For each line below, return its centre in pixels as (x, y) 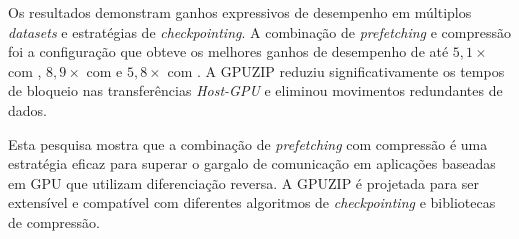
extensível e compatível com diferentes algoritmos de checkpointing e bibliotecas (252, 202)
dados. (27, 109)
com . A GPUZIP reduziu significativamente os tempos (336, 70)
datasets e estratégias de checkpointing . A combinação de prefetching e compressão (260, 31)
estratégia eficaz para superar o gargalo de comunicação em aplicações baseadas (252, 163)
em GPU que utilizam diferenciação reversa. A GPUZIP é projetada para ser (243, 182)
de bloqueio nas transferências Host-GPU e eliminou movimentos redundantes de (255, 90)
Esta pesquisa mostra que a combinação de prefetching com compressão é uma (248, 143)
